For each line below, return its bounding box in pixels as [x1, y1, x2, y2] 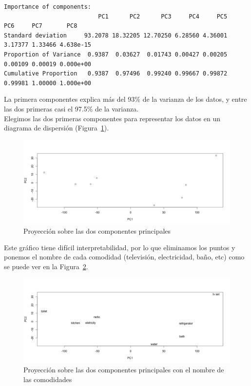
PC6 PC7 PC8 [4, 22, 77, 30]
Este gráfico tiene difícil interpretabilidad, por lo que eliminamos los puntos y [4, 242, 235, 252]
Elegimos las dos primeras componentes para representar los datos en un [4, 113, 220, 123]
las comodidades [23, 374, 72, 384]
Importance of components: [4, 3, 91, 10]
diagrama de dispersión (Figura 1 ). [4, 123, 109, 133]
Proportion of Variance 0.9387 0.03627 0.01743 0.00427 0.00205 [4, 51, 228, 58]
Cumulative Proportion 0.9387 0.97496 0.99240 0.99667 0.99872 [4, 70, 228, 77]
